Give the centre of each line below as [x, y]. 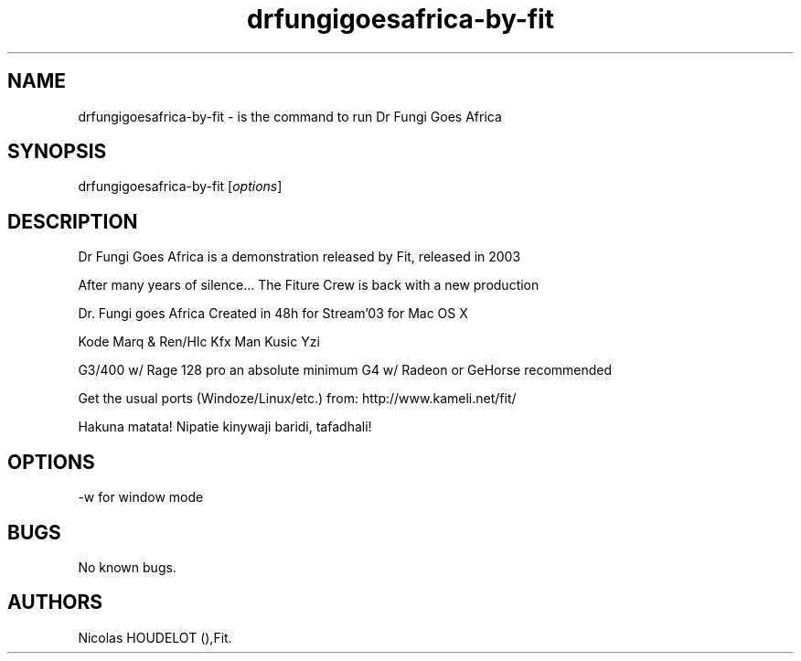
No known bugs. [127, 567]
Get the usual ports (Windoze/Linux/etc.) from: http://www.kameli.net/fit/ [297, 399]
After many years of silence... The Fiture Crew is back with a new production [309, 285]
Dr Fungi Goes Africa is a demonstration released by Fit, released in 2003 [299, 257]
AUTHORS [55, 602]
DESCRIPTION [73, 221]
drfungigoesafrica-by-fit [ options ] [180, 187]
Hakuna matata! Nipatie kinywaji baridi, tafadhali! [225, 427]
